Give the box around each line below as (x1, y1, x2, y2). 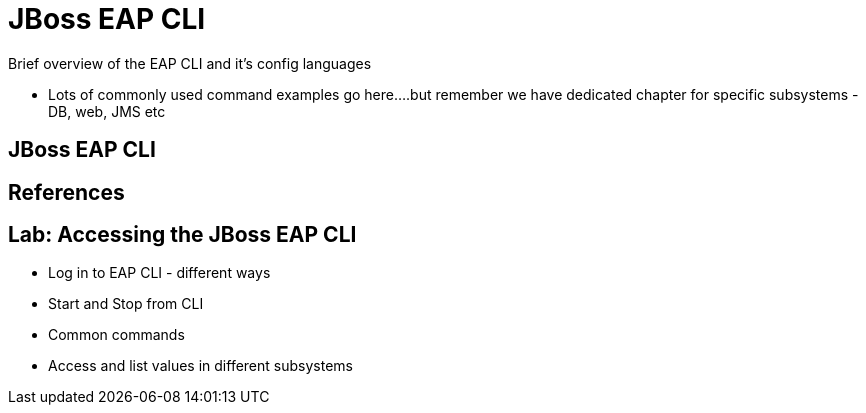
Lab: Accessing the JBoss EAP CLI (8, 222, 357, 248)
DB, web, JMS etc (48, 102, 166, 120)
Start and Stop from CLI (48, 295, 204, 313)
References (8, 179, 125, 205)
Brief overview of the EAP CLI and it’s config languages (8, 54, 372, 72)
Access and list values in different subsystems (48, 357, 353, 375)
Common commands (48, 326, 185, 344)
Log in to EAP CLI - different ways (48, 264, 271, 282)
